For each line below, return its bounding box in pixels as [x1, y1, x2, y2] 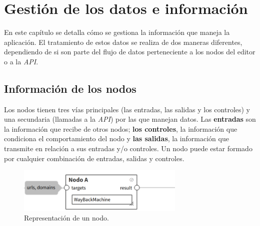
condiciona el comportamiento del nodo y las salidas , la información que [4, 133, 229, 144]
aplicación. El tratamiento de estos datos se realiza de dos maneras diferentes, [4, 36, 242, 47]
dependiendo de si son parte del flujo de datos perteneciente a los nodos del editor [4, 46, 255, 57]
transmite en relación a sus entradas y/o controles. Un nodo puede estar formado [4, 143, 252, 154]
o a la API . [4, 56, 38, 66]
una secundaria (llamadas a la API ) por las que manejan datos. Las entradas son [4, 114, 256, 124]
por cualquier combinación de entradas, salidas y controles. [4, 153, 184, 163]
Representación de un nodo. [24, 213, 109, 223]
